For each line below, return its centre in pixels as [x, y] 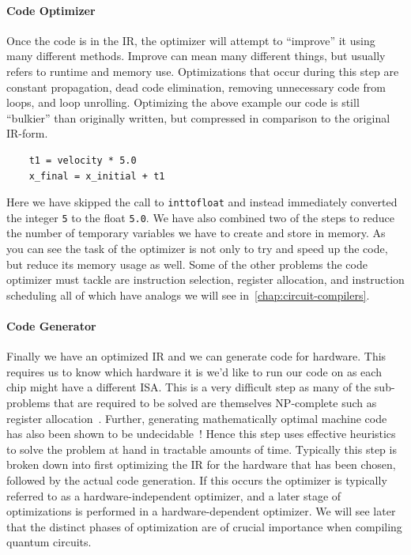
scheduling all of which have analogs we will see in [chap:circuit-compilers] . [188, 294]
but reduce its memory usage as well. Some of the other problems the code [187, 264]
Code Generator [51, 326]
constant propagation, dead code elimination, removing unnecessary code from [196, 87]
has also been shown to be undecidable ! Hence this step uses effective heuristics [201, 434]
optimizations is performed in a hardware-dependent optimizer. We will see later [201, 511]
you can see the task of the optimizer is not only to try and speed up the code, [197, 249]
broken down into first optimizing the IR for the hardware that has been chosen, [201, 464]
